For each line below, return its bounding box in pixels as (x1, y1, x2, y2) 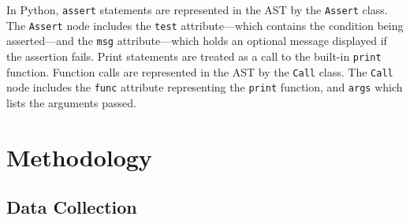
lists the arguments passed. (6, 94, 136, 110)
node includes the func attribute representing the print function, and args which (6, 79, 403, 95)
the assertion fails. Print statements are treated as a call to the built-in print (6, 47, 382, 64)
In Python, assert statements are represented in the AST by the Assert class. (6, 2, 388, 17)
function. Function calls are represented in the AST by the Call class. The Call (6, 63, 393, 80)
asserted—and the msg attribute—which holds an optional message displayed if (6, 32, 387, 49)
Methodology (6, 140, 152, 173)
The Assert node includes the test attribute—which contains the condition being (6, 17, 404, 33)
